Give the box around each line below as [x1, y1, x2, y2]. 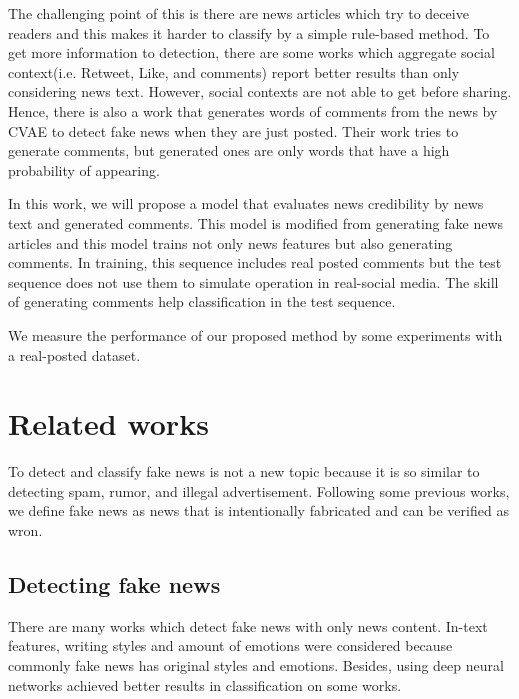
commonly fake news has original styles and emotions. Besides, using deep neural [8, 654, 504, 675]
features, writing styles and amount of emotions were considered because [8, 635, 453, 656]
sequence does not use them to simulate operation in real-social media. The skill [8, 271, 499, 292]
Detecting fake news [8, 568, 221, 599]
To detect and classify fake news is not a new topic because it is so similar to [8, 461, 480, 482]
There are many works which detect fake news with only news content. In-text [8, 615, 488, 636]
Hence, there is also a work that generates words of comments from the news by [8, 100, 498, 121]
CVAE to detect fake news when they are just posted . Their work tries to [8, 120, 459, 141]
